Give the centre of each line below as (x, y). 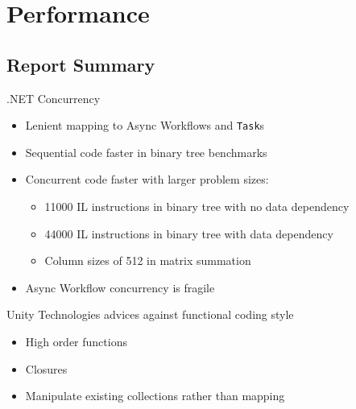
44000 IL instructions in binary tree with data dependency (189, 233)
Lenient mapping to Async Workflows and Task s (145, 125)
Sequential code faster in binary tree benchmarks (146, 152)
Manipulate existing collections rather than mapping (155, 396)
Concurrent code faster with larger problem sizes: (147, 179)
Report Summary (81, 64)
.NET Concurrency (54, 98)
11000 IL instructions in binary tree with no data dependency (197, 207)
